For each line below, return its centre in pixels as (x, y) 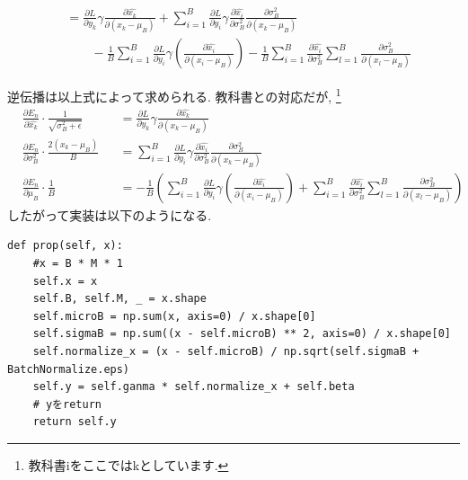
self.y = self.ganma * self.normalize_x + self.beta (194, 387)
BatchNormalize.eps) (69, 369)
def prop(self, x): (65, 246)
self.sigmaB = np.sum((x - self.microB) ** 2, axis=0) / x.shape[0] (242, 334)
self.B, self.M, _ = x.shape (119, 299)
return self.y (75, 422)
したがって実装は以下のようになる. (110, 214)
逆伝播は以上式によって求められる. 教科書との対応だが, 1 (174, 95)
